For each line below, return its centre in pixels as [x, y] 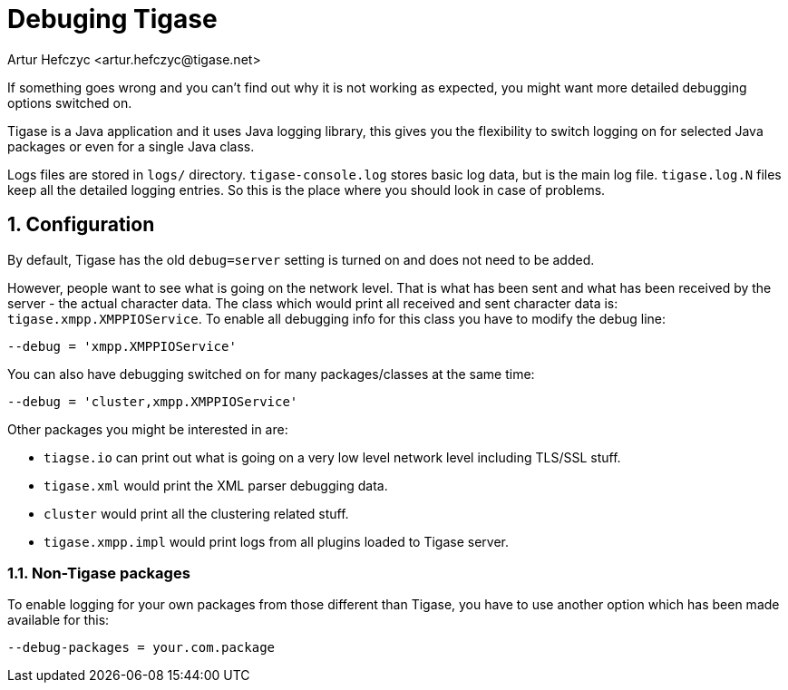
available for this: [58, 620]
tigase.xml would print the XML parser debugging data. [216, 485]
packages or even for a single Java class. [131, 146]
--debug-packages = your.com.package [141, 648]
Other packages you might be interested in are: [148, 429]
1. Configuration [81, 225]
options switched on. [70, 102]
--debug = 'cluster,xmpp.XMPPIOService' [153, 401]
